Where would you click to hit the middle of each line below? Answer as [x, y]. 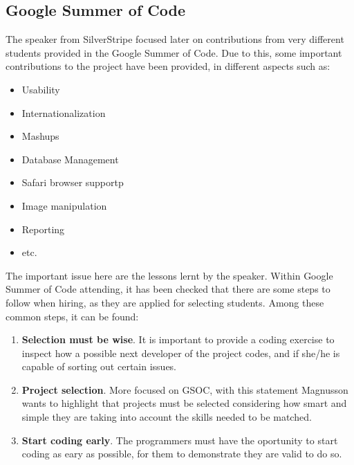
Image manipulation [64, 205]
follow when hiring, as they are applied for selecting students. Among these [165, 302]
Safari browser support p [73, 182]
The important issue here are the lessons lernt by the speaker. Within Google [169, 275]
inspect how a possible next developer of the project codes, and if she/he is [181, 353]
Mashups [40, 136]
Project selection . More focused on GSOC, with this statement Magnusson [185, 389]
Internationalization [64, 112]
